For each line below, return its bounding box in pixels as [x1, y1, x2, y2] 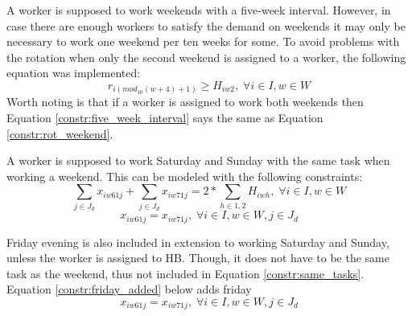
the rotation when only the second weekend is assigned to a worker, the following [6, 48, 406, 65]
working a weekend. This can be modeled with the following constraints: [6, 167, 363, 184]
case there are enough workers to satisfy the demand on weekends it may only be [6, 17, 406, 34]
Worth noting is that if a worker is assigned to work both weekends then [6, 93, 364, 110]
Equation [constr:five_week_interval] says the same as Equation [6, 109, 323, 126]
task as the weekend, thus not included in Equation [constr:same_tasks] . [6, 265, 365, 281]
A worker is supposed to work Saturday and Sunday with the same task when [6, 152, 390, 169]
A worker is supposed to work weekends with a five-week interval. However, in [6, 2, 391, 18]
